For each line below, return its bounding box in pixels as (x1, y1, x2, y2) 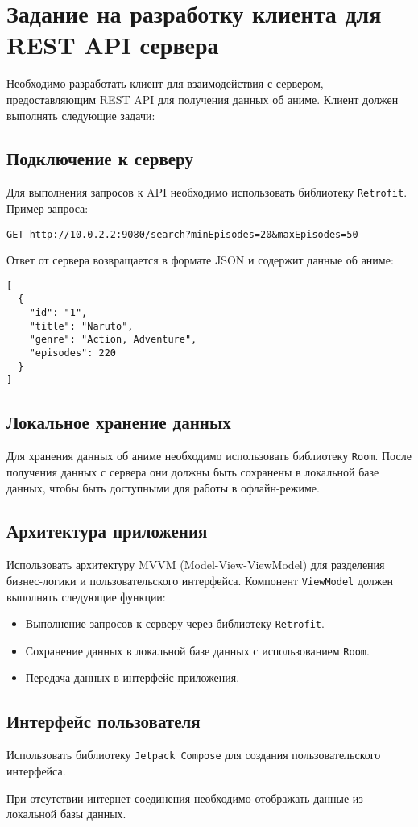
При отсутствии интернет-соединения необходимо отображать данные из (6, 789, 363, 806)
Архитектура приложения (6, 518, 208, 543)
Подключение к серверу (6, 146, 193, 171)
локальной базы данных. (6, 805, 126, 822)
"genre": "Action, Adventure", (29, 334, 197, 346)
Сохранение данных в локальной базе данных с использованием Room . (25, 642, 370, 659)
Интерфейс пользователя (6, 709, 201, 733)
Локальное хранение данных (6, 409, 231, 434)
